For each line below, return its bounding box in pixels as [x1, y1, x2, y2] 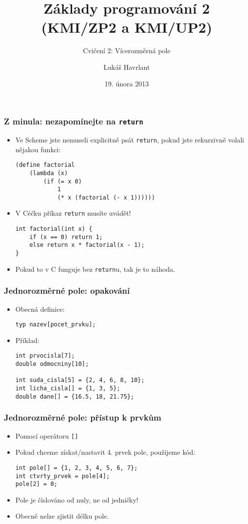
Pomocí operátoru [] [15, 430, 78, 441]
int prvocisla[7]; [15, 352, 75, 360]
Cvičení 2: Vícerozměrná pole [83, 45, 171, 56]
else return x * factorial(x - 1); [29, 242, 145, 249]
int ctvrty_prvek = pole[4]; [15, 472, 110, 480]
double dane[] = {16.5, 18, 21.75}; [15, 393, 134, 400]
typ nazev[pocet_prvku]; [15, 321, 96, 328]
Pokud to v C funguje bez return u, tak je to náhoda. [15, 263, 175, 274]
